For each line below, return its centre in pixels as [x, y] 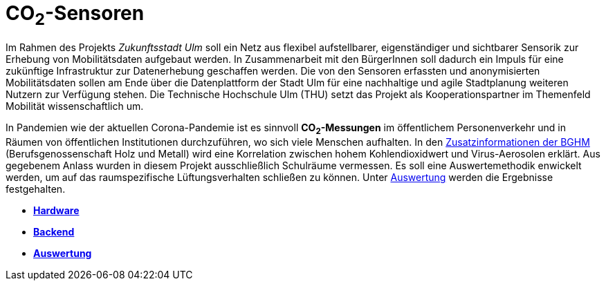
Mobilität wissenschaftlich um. [75, 106]
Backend [54, 232]
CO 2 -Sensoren [75, 15]
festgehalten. [36, 189]
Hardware [56, 211]
